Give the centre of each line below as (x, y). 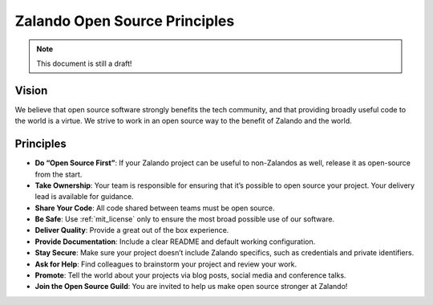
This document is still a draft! (84, 63)
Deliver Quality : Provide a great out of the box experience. (132, 230)
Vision (31, 90)
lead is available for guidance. (84, 197)
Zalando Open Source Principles (125, 21)
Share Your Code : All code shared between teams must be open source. (155, 208)
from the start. (59, 174)
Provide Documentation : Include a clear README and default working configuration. (175, 242)
